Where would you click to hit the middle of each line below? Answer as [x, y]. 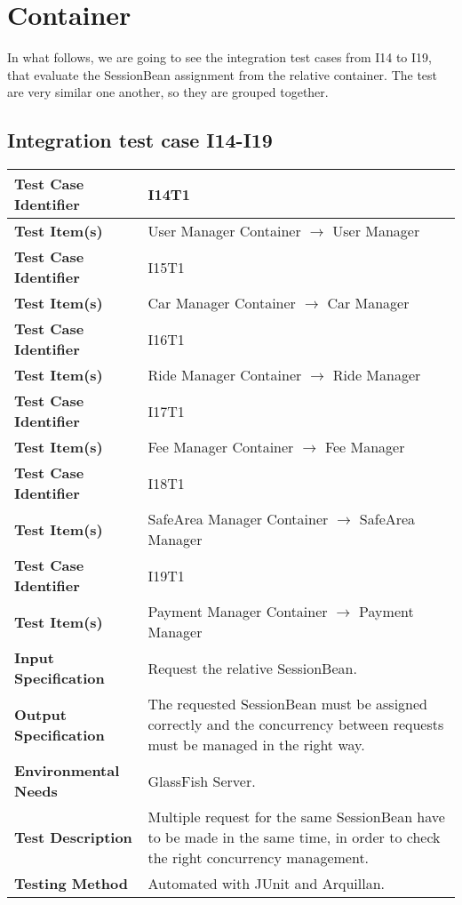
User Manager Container [224, 231]
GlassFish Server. [202, 781]
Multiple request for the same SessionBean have [296, 817]
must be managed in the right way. [256, 745]
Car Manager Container [222, 303]
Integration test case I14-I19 [140, 140]
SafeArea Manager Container [238, 519]
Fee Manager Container [221, 447]
